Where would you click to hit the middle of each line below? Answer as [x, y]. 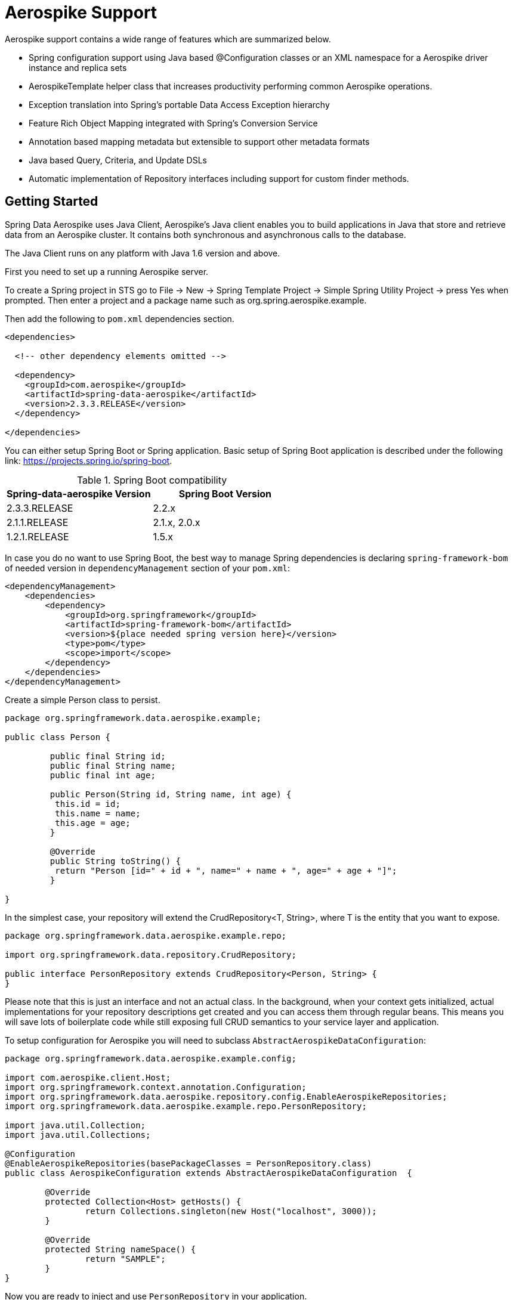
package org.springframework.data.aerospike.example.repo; [146, 935]
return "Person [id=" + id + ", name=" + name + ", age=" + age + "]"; [226, 870]
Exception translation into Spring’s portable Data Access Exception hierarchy [179, 104]
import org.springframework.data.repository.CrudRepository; [151, 954]
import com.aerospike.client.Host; [88, 1077]
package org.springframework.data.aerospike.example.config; [151, 1058]
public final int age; [103, 775]
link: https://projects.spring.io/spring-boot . [89, 460]
